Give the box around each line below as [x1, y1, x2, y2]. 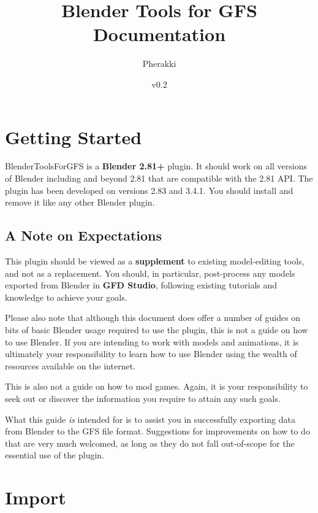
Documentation [93, 21, 226, 47]
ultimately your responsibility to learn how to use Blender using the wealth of [5, 347, 297, 360]
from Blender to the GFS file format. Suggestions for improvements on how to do [5, 425, 310, 438]
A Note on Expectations [5, 226, 162, 245]
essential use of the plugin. [5, 449, 105, 461]
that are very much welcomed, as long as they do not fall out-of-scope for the [5, 436, 295, 449]
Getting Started [5, 124, 142, 149]
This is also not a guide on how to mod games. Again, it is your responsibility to [5, 380, 308, 393]
